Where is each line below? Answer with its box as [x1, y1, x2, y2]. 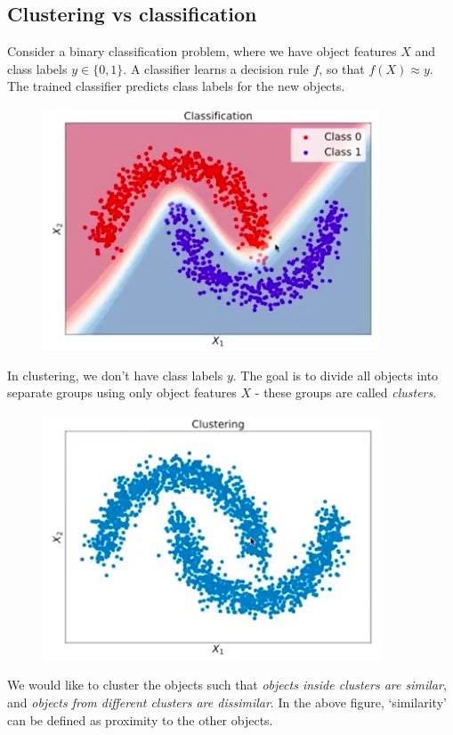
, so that [319, 59, 365, 78]
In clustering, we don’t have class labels [7, 365, 223, 384]
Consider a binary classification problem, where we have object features [7, 42, 397, 61]
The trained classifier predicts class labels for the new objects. [7, 77, 345, 95]
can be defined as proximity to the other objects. [7, 710, 273, 729]
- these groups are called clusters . [255, 383, 437, 402]
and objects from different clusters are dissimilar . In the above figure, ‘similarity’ [7, 692, 447, 711]
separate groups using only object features [7, 383, 237, 402]
